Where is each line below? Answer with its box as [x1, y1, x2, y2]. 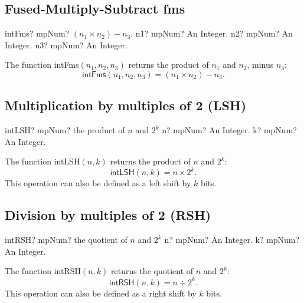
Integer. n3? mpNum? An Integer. [5, 38, 128, 51]
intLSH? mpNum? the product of [5, 124, 125, 136]
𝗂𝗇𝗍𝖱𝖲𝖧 [109, 278, 135, 287]
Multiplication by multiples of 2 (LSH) [5, 96, 247, 114]
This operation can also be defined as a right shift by [5, 286, 197, 299]
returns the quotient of [111, 265, 194, 277]
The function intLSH [5, 155, 80, 167]
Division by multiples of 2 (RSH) [5, 206, 211, 224]
